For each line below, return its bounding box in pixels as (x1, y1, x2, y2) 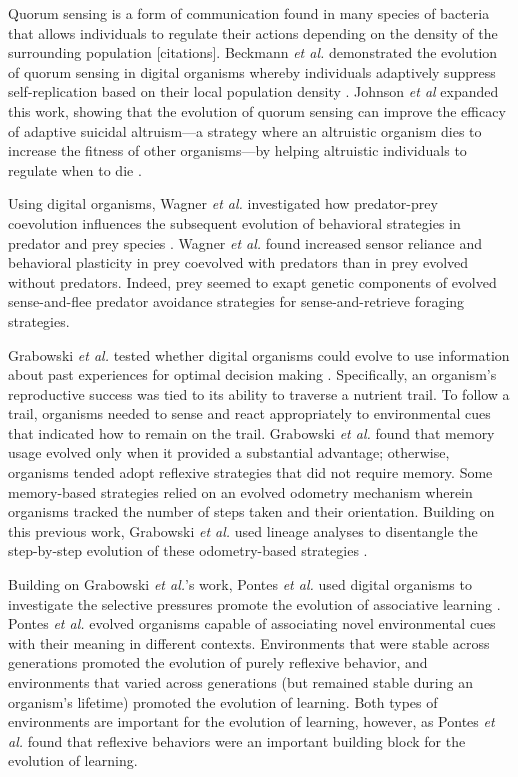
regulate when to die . (8, 159, 142, 180)
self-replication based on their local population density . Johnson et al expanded (8, 81, 499, 102)
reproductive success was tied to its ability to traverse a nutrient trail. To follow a (8, 383, 510, 404)
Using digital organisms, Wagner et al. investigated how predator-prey (8, 193, 438, 214)
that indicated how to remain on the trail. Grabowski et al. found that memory (8, 422, 495, 443)
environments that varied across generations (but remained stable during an (8, 672, 473, 692)
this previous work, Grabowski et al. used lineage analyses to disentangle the (8, 520, 478, 541)
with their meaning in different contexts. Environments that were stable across (8, 632, 490, 653)
